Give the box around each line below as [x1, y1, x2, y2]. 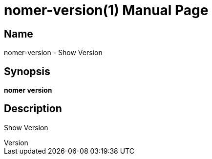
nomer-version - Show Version [4, 48, 103, 57]
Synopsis [4, 65, 50, 78]
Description [4, 102, 62, 115]
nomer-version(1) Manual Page [4, 2, 209, 19]
